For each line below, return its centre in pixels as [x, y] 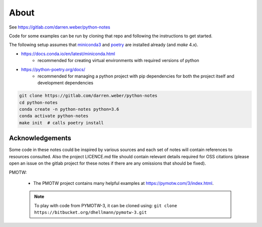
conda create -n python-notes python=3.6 [69, 109]
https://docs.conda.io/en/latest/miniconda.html [68, 54]
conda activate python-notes [54, 116]
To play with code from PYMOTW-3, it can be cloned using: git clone [106, 205]
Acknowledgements [40, 138]
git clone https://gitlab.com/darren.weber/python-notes [88, 96]
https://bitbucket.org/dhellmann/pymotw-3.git [90, 212]
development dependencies [65, 83]
